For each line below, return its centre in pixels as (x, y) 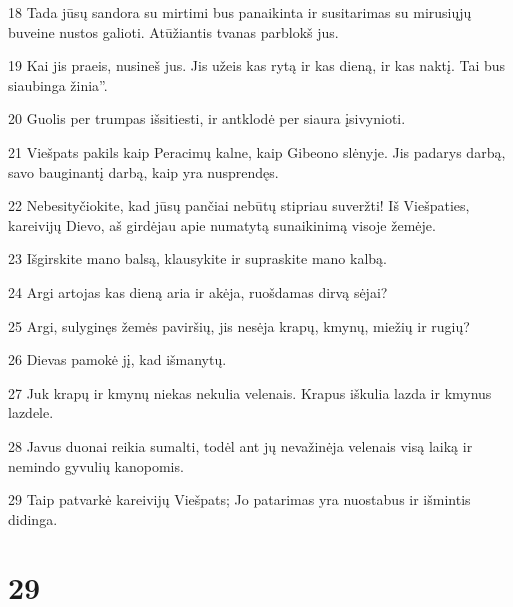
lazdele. (31, 412)
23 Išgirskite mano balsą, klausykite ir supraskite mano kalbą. (197, 258)
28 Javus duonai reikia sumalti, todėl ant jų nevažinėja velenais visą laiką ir (240, 445)
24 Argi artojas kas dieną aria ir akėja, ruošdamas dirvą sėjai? (198, 291)
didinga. (33, 518)
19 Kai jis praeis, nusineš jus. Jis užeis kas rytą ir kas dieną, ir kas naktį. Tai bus (257, 65)
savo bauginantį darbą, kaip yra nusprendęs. (143, 171)
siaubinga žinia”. (58, 84)
